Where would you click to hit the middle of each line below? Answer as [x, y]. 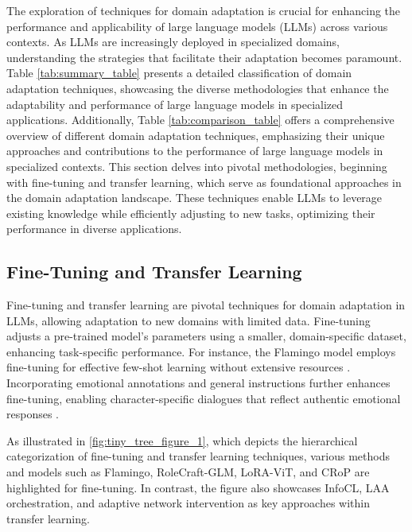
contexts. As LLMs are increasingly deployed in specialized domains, [173, 42]
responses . [33, 414]
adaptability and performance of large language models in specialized [175, 104]
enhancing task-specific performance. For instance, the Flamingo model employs [201, 351]
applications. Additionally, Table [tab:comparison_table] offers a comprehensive [200, 120]
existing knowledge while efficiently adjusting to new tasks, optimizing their [191, 213]
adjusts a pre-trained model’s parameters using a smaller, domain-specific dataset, [206, 336]
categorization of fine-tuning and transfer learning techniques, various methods [198, 456]
